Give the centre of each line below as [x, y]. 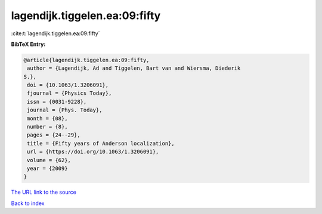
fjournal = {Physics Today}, [69, 93]
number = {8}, [47, 127]
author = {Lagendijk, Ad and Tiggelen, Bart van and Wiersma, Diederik [134, 68]
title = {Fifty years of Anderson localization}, [101, 143]
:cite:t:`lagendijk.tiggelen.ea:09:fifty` [55, 33]
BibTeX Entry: [28, 44]
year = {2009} [47, 168]
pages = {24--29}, [54, 135]
